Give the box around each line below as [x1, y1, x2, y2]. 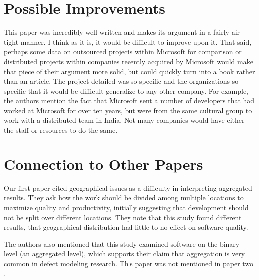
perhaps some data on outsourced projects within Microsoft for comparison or [4, 46, 242, 57]
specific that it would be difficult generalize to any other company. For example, [4, 85, 248, 96]
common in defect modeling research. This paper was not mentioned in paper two [4, 258, 254, 268]
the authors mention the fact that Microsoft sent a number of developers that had [4, 95, 255, 106]
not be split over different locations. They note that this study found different [4, 212, 242, 222]
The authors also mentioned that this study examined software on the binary [4, 238, 240, 249]
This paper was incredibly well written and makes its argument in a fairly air [4, 27, 240, 37]
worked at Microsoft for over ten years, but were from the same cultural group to [4, 105, 252, 115]
